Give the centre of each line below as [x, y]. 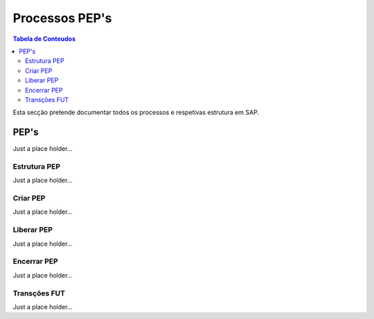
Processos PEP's [62, 18]
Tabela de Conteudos [44, 39]
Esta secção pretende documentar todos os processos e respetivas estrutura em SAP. [136, 112]
